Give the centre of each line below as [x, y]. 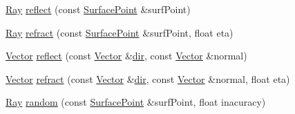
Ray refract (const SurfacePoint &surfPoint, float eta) [120, 32]
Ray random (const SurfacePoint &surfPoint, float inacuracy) [136, 102]
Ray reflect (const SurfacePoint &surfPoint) [98, 9]
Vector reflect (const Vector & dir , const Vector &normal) [126, 56]
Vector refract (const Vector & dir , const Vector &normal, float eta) [148, 78]
